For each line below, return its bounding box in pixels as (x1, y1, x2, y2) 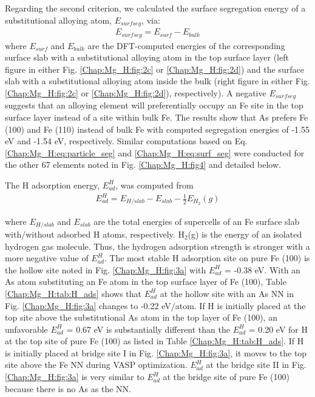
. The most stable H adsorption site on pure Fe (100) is (104, 252, 310, 264)
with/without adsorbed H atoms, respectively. (5, 227, 175, 240)
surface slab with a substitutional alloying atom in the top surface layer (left (5, 51, 289, 64)
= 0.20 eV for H (248, 322, 308, 335)
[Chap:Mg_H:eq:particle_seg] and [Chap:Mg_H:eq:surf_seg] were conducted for (5, 146, 305, 159)
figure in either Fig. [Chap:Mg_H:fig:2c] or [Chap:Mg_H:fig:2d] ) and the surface (5, 62, 304, 75)
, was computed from (115, 178, 194, 191)
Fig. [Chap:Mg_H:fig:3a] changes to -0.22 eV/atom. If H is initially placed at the (5, 299, 306, 312)
